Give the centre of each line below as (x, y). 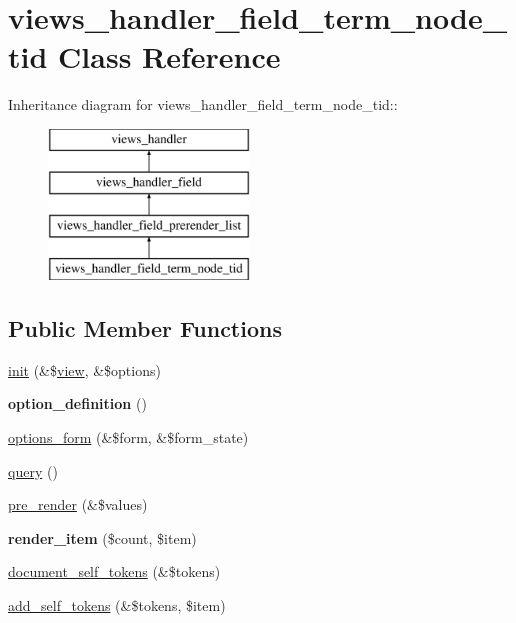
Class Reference (169, 56)
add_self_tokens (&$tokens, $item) (117, 605)
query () (33, 470)
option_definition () (77, 403)
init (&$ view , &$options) (84, 369)
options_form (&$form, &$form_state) (128, 437)
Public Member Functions (145, 328)
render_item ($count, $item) (102, 537)
